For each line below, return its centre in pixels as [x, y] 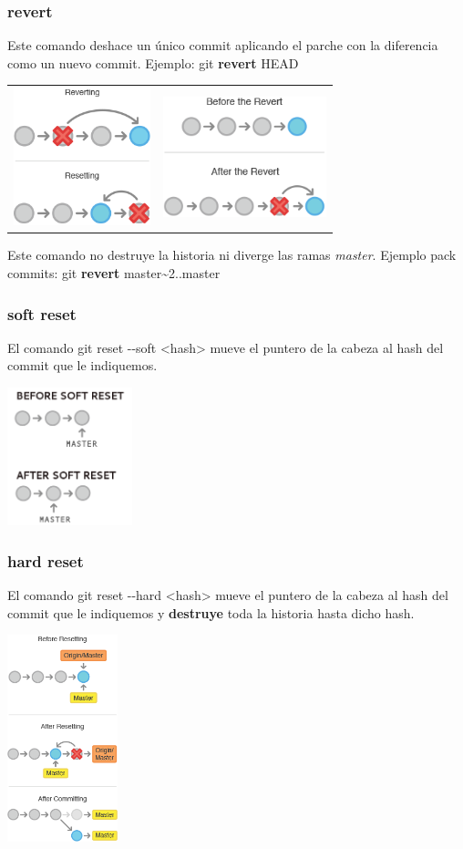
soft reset [42, 313]
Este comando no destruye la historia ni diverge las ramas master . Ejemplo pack [232, 255]
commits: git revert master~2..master [114, 273]
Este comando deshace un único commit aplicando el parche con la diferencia [223, 45]
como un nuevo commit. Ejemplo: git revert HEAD [153, 62]
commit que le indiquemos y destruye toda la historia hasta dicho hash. [211, 612]
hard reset [46, 560]
